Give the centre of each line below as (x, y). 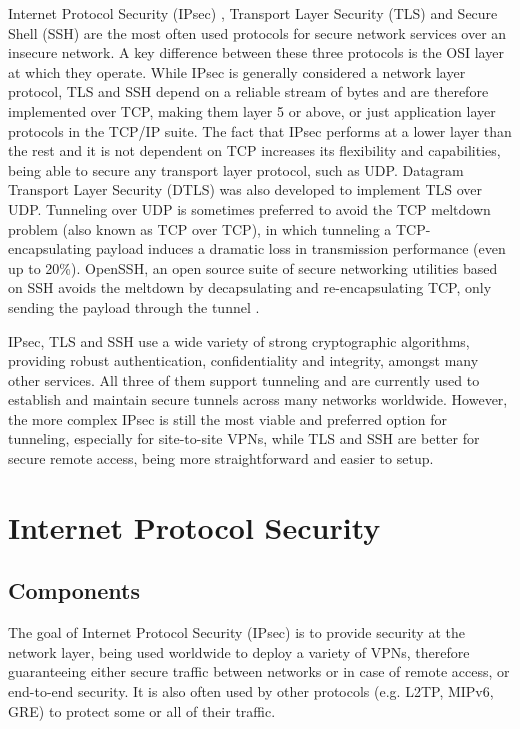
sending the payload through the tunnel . (134, 306)
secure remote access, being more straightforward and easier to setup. (221, 458)
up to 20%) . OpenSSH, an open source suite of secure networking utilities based (253, 267)
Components (74, 590)
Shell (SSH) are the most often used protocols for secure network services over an (257, 32)
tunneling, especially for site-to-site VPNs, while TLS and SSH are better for (244, 438)
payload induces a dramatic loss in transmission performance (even (300, 248)
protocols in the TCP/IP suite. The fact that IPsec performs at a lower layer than (260, 130)
